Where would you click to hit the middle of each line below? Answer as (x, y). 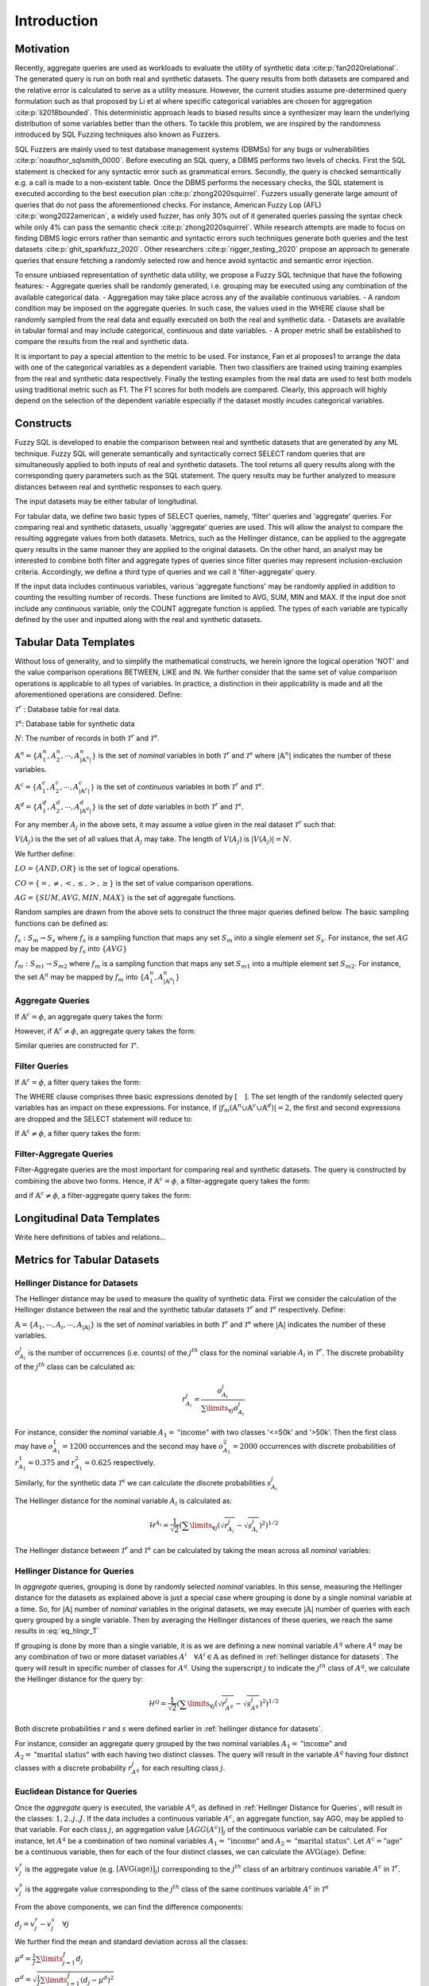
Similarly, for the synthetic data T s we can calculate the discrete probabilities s (143, 1482)
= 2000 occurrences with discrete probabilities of (314, 1446)
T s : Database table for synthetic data (75, 723)
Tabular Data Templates (75, 642)
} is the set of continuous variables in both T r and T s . (177, 786)
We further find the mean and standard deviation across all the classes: (131, 1942)
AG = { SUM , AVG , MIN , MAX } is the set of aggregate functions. (125, 897)
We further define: (45, 853)
